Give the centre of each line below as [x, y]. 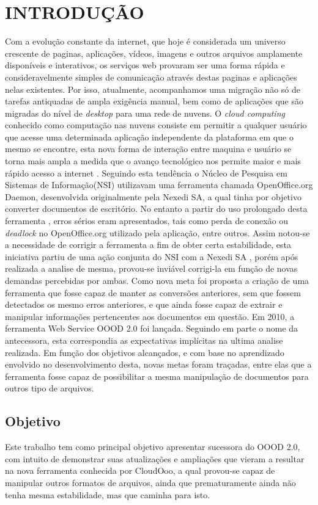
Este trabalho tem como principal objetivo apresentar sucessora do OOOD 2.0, [153, 447]
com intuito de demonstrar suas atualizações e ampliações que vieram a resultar [155, 458]
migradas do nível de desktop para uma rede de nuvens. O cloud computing [145, 113]
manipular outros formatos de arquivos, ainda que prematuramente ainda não [150, 482]
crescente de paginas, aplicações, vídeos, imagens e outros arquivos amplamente [154, 53]
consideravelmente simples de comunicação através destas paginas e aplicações [151, 77]
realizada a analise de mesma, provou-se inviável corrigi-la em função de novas [151, 268]
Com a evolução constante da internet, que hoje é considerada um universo [145, 41]
